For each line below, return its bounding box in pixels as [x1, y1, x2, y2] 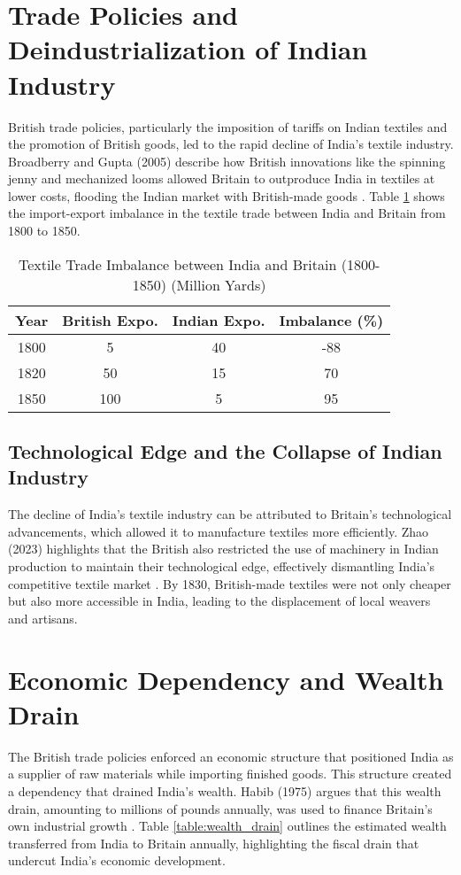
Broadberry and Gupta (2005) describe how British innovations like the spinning [8, 151, 446, 170]
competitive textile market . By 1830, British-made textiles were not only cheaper [8, 574, 451, 592]
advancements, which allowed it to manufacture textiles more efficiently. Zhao [8, 522, 429, 540]
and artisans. [8, 608, 78, 627]
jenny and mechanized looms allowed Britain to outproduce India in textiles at [8, 169, 435, 188]
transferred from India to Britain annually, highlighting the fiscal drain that [8, 833, 419, 852]
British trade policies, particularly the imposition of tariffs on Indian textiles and [8, 117, 448, 136]
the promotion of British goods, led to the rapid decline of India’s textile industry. [8, 135, 454, 153]
